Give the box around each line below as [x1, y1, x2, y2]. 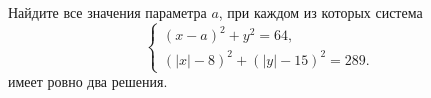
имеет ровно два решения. [8, 71, 168, 92]
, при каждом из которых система [218, 2, 423, 22]
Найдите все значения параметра [8, 2, 207, 22]
